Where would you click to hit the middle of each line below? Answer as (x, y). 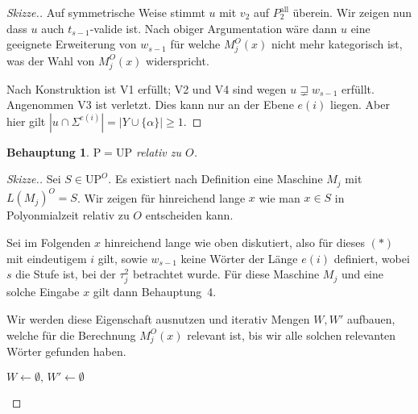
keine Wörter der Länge (239, 258)
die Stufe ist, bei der (66, 274)
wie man (279, 197)
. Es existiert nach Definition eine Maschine (215, 179)
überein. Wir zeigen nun (352, 12)
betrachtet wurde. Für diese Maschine (226, 274)
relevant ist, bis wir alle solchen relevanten (292, 335)
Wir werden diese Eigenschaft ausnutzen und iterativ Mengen (158, 318)
